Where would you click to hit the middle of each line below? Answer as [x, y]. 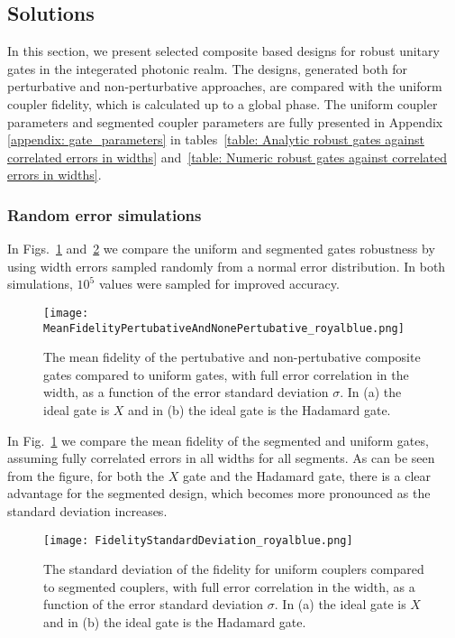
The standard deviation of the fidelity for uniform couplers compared [234, 569]
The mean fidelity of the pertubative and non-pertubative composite [232, 357]
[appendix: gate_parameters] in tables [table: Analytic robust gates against [216, 139]
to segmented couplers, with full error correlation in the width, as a [229, 586]
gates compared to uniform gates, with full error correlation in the [226, 374]
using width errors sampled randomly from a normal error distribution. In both [227, 266]
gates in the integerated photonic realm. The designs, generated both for [208, 68]
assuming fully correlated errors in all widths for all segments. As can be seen [221, 458]
